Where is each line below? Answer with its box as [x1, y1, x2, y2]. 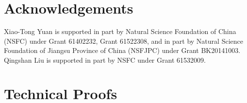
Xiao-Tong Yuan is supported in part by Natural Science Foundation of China [4, 26, 236, 36]
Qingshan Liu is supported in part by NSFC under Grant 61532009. [4, 54, 206, 65]
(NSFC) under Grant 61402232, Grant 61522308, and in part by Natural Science [4, 35, 243, 46]
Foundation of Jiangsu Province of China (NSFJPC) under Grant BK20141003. [4, 45, 241, 55]
